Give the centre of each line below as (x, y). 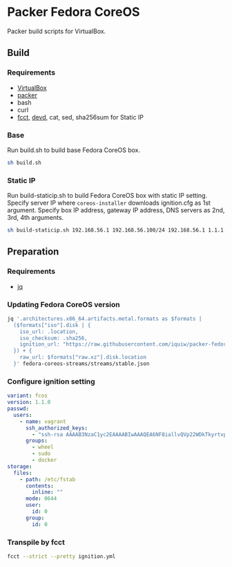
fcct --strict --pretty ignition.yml (61, 556)
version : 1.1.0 (29, 402)
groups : (37, 441)
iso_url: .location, (49, 332)
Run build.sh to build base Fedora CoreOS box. (74, 150)
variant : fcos (28, 396)
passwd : (18, 409)
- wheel (43, 447)
